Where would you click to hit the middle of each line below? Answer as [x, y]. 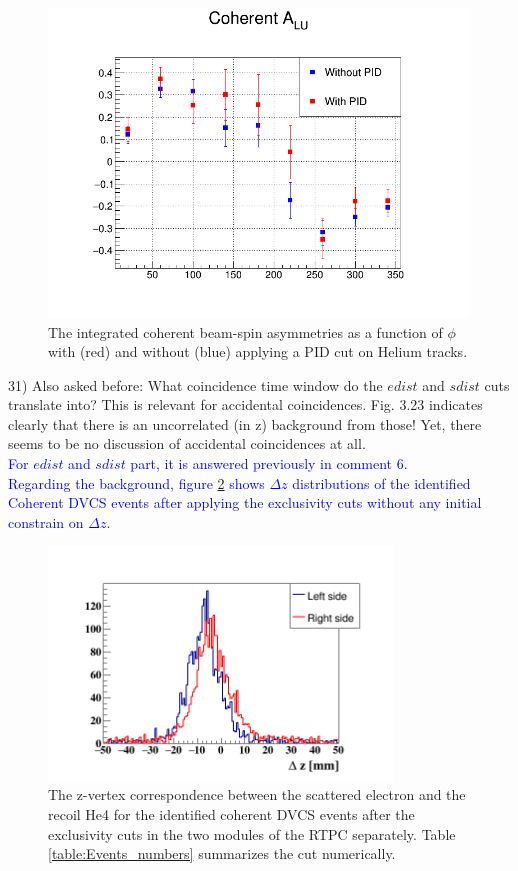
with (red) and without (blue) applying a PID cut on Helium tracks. [258, 351]
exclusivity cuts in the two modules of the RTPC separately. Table [252, 833]
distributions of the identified [381, 482]
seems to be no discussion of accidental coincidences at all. [187, 443]
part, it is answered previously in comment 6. [269, 463]
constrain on [46, 521]
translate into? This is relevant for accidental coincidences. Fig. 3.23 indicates [245, 404]
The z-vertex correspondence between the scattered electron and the [257, 794]
